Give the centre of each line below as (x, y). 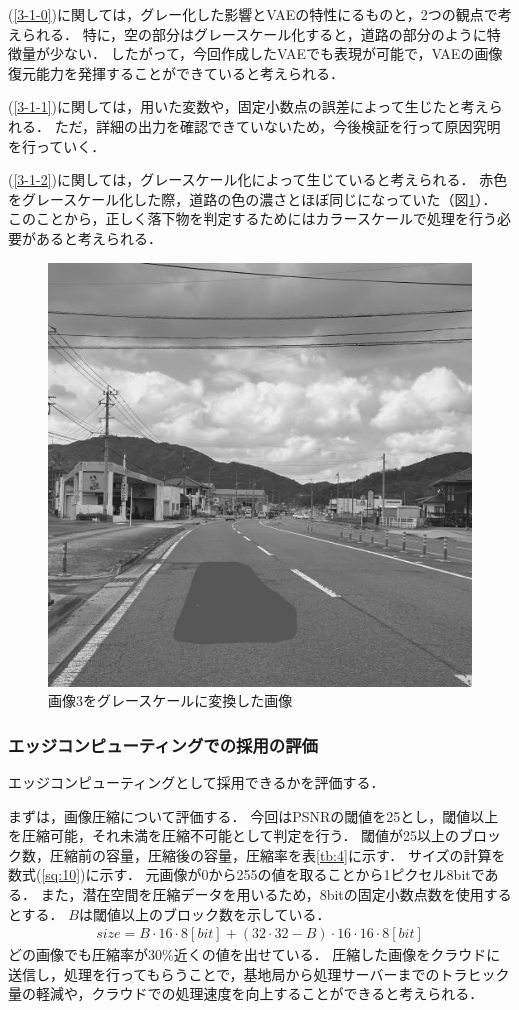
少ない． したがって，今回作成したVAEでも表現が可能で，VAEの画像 (276, 53)
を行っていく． (57, 145)
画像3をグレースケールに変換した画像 (170, 700)
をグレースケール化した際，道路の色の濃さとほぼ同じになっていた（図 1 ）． (252, 198)
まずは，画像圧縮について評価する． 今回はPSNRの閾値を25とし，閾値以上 (253, 815)
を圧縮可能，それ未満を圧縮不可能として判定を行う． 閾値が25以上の (234, 835)
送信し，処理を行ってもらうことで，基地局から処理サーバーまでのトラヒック (259, 973)
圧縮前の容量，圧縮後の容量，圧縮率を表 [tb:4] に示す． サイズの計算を (277, 854)
